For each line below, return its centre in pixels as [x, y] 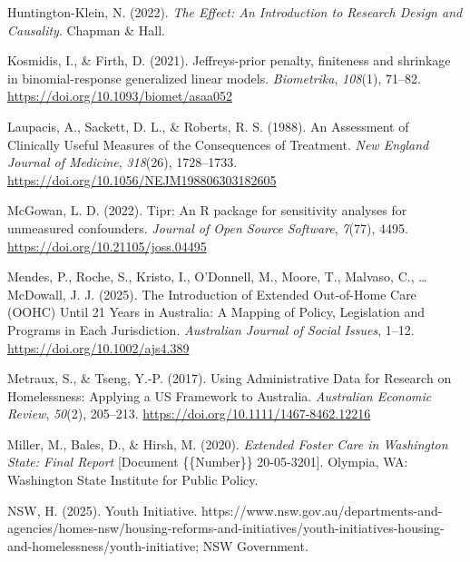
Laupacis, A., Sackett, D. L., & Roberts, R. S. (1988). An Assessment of [208, 126]
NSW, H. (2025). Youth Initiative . [103, 510]
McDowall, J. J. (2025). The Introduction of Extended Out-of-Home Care [212, 294]
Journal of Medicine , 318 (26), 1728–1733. [122, 162]
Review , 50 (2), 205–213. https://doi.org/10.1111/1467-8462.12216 [189, 414]
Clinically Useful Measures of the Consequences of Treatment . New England [218, 144]
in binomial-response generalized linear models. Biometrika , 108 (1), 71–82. [214, 78]
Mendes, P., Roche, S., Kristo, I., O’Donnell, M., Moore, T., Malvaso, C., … [217, 276]
